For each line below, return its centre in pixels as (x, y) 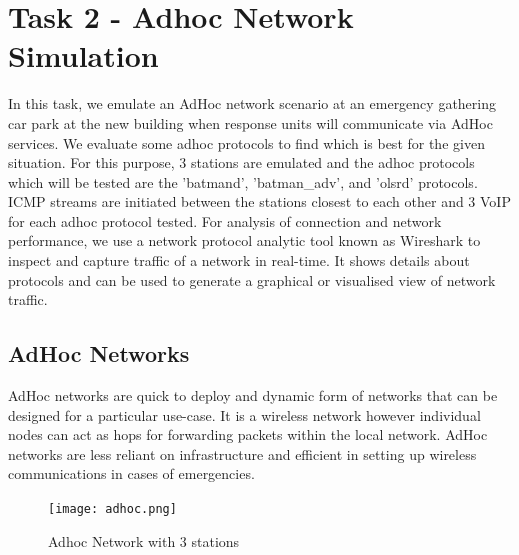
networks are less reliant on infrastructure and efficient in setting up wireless (242, 453)
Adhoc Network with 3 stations (144, 540)
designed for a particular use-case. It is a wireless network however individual (244, 414)
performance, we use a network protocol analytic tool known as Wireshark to (244, 240)
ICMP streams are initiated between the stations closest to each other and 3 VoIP (259, 201)
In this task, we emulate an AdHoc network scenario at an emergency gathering (252, 103)
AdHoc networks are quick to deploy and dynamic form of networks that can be (253, 395)
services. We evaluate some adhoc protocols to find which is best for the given (246, 142)
